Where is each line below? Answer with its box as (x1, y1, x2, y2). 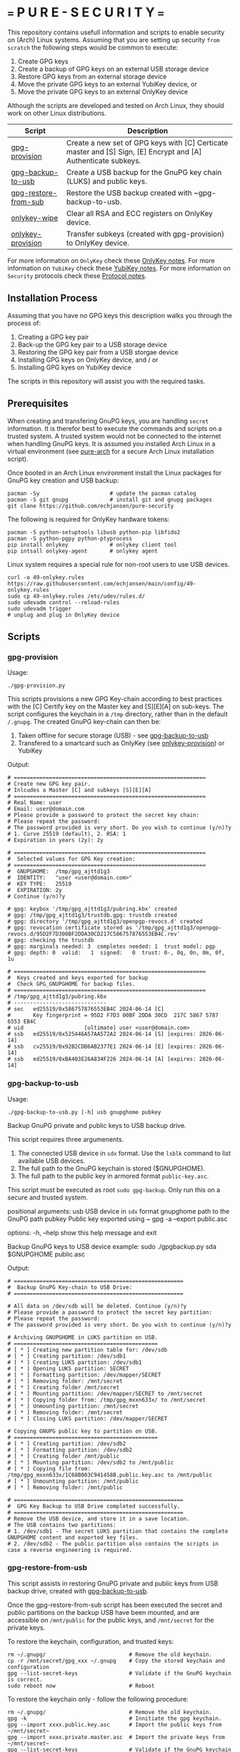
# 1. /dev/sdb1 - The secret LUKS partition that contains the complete (7, 1528, 229, 1535)
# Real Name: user (7, 799, 62, 806)
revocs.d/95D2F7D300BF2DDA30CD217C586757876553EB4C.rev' (7, 931, 181, 938)
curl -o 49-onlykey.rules (7, 573, 84, 581)
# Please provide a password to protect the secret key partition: (7, 1309, 213, 1316)
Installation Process (7, 292, 98, 305)
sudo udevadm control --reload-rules (7, 598, 120, 606)
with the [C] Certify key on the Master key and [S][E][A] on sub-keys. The (7, 702, 224, 711)
